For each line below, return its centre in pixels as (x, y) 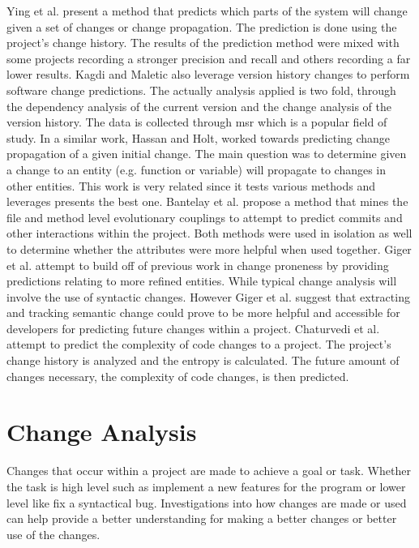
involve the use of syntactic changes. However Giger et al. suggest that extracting (208, 296)
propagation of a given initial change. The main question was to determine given (207, 154)
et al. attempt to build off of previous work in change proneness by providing (198, 265)
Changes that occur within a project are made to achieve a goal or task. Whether (209, 471)
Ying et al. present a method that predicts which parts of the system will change (207, 11)
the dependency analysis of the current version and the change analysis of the (199, 106)
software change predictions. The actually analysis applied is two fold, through (201, 90)
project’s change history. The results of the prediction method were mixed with (203, 43)
